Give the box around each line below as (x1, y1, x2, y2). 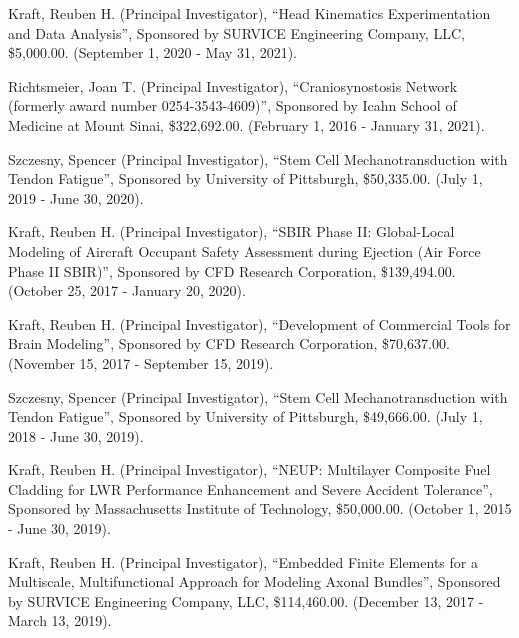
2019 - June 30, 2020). (8, 187, 144, 208)
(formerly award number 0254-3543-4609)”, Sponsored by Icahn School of (8, 95, 457, 116)
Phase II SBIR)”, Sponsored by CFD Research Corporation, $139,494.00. (8, 260, 456, 281)
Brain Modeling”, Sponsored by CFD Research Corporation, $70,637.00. (8, 333, 450, 354)
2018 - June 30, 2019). (8, 425, 144, 446)
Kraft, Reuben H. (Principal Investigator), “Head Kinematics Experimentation (8, 3, 491, 23)
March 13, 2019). (8, 610, 112, 631)
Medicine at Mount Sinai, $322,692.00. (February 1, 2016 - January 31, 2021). (8, 114, 485, 135)
